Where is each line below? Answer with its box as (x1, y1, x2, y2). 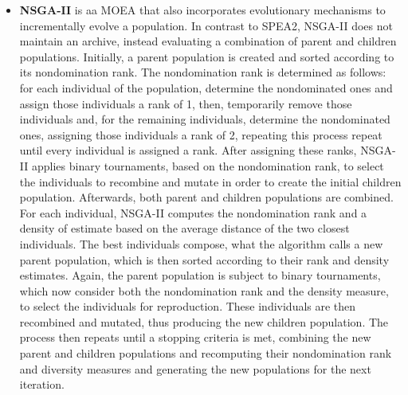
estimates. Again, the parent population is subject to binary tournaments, (19, 267, 381, 284)
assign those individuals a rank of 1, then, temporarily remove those (19, 95, 352, 111)
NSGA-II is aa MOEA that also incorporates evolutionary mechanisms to (19, 2, 386, 18)
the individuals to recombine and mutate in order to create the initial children (19, 173, 402, 190)
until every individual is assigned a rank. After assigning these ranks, (19, 142, 357, 158)
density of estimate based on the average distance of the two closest (19, 220, 350, 237)
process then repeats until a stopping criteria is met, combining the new (19, 329, 371, 346)
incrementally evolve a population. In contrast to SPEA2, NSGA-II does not (19, 17, 393, 33)
